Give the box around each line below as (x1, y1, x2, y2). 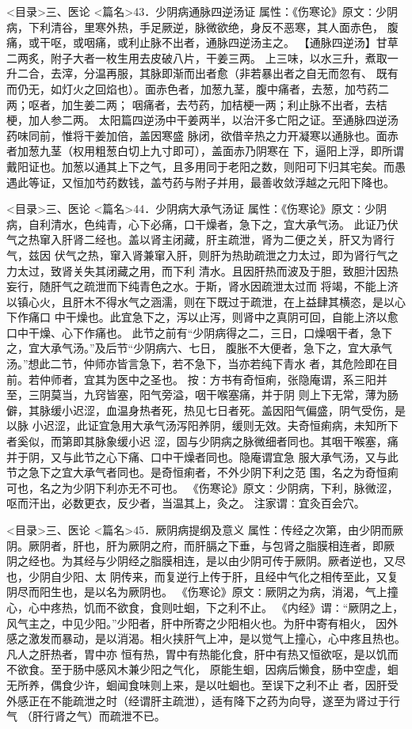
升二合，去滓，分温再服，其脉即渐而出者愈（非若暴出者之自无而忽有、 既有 (6, 65, 399, 82)
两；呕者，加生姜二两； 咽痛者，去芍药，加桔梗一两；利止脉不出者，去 (6, 96, 376, 112)
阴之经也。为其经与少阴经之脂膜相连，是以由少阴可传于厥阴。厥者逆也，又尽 (6, 552, 406, 569)
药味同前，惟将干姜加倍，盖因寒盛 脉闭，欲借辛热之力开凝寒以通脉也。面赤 (6, 127, 399, 143)
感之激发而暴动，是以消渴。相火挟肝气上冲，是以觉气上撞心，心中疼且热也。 (6, 630, 406, 647)
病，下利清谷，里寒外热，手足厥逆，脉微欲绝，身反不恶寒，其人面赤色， (6, 18, 383, 35)
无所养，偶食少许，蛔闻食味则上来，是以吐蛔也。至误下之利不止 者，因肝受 (6, 676, 399, 693)
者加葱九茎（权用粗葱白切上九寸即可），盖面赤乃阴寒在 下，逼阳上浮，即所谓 (6, 142, 404, 159)
